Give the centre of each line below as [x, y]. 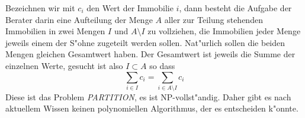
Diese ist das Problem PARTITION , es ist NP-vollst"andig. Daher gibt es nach [148, 96]
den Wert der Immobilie [130, 8]
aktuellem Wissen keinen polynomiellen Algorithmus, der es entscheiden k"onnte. [152, 108]
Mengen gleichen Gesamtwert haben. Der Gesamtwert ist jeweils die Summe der [150, 54]
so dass [162, 65]
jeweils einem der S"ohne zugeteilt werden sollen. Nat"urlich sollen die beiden [145, 42]
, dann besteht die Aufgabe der [235, 8]
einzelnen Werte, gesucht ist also [64, 65]
